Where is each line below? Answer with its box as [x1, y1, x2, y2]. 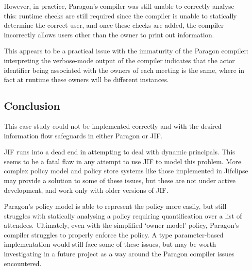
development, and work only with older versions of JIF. [4, 185, 168, 195]
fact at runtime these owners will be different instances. [4, 74, 169, 84]
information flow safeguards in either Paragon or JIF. [4, 130, 163, 140]
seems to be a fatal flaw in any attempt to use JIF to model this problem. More [4, 156, 241, 166]
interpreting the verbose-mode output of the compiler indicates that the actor [4, 55, 235, 65]
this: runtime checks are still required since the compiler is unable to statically [4, 10, 237, 20]
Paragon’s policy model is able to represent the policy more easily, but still [4, 201, 227, 211]
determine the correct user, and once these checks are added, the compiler [4, 20, 224, 30]
